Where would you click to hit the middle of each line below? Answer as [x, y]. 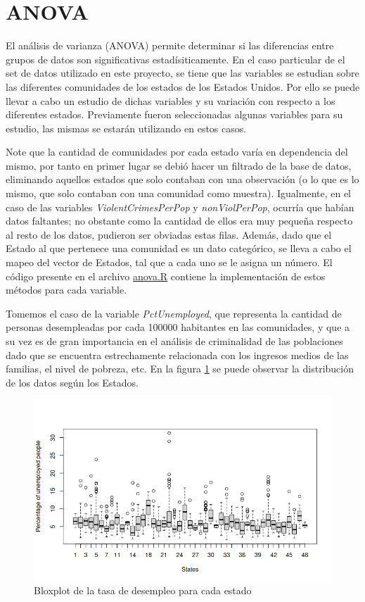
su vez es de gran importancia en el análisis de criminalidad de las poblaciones [174, 341]
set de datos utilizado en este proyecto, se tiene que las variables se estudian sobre [182, 73]
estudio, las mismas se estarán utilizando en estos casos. [126, 128]
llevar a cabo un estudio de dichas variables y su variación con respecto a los [171, 100]
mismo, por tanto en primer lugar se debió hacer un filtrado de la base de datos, [179, 165]
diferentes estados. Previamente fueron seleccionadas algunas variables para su [174, 114]
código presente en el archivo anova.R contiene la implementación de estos [166, 276]
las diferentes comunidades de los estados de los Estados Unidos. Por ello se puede [183, 86]
